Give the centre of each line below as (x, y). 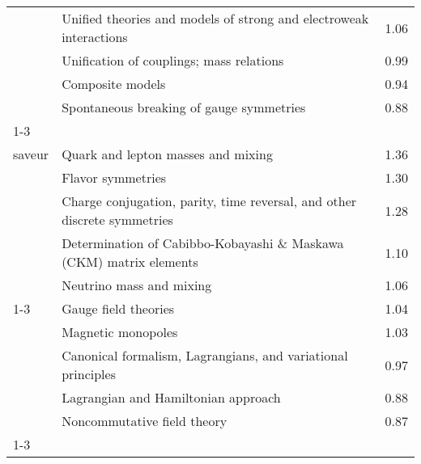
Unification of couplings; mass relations (173, 60)
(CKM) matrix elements (130, 262)
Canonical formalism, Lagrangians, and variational (205, 355)
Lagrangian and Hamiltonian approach (171, 397)
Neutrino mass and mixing (137, 285)
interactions (95, 37)
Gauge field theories (118, 308)
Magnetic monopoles (120, 332)
